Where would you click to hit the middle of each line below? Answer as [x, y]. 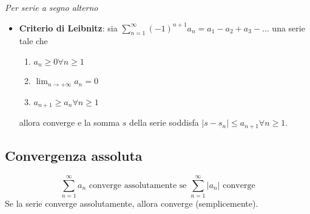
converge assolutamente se [138, 185]
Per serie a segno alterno [52, 7]
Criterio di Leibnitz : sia [68, 28]
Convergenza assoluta [74, 156]
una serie [288, 28]
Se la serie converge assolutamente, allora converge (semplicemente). [132, 203]
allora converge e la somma [69, 122]
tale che [33, 41]
